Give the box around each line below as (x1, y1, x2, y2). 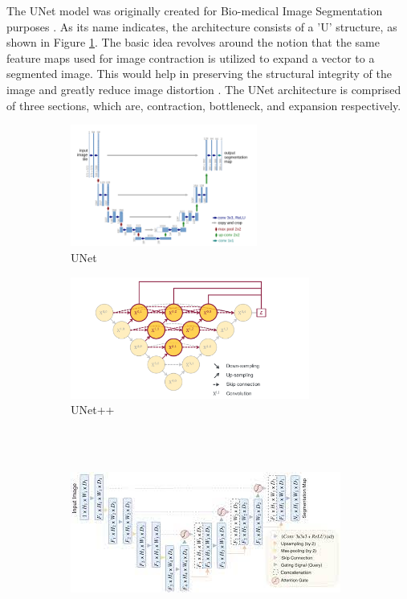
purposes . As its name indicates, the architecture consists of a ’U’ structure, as (6, 18, 397, 35)
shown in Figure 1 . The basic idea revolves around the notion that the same (6, 34, 380, 51)
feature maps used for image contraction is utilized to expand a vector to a (6, 49, 375, 66)
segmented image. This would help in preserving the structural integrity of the (6, 65, 393, 82)
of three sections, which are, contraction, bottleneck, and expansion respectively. (6, 96, 401, 113)
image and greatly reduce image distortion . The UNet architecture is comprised (6, 80, 401, 97)
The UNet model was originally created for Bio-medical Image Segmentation (6, 2, 383, 18)
